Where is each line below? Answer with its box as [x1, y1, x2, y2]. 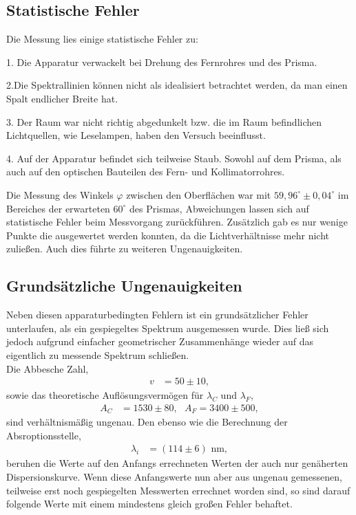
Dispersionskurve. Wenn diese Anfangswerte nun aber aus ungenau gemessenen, [6, 470, 342, 484]
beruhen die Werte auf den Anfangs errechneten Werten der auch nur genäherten [6, 456, 348, 470]
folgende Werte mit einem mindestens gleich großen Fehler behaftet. [6, 496, 293, 511]
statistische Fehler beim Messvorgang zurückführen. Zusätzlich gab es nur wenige [6, 215, 348, 229]
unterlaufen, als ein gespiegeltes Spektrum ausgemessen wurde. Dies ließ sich [6, 320, 329, 335]
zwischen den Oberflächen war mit [126, 187, 271, 201]
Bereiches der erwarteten [6, 201, 110, 215]
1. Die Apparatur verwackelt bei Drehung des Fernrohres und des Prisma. [6, 54, 317, 69]
